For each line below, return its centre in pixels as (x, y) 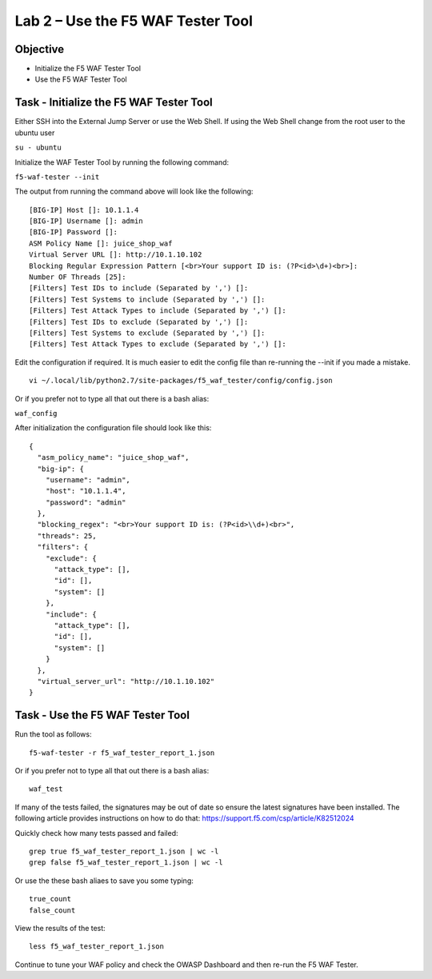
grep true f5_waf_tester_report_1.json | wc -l (124, 851)
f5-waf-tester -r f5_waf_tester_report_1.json (122, 753)
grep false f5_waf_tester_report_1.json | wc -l (126, 863)
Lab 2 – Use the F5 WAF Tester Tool (134, 21)
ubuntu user (35, 133)
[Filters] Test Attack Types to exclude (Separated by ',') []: (158, 344)
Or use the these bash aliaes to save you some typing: (104, 881)
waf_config (36, 413)
